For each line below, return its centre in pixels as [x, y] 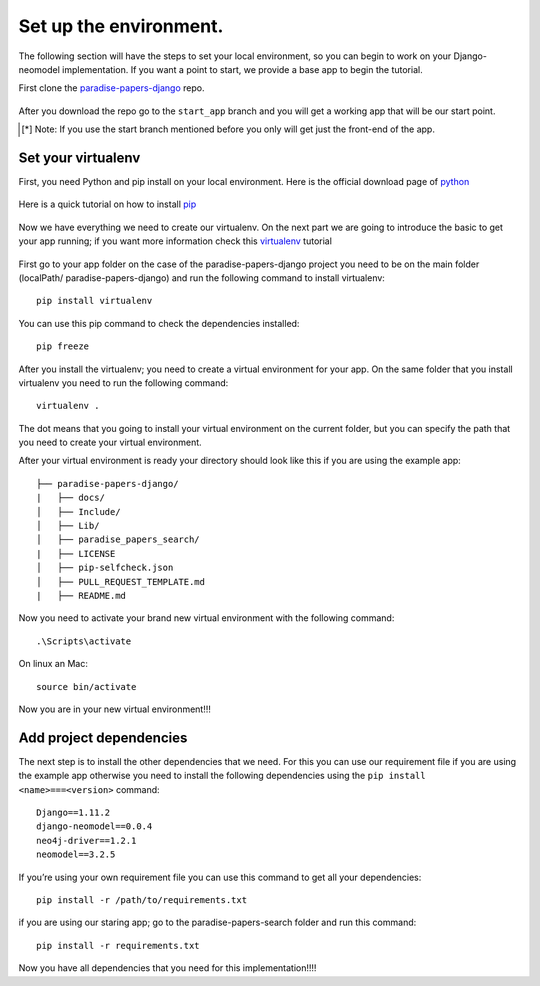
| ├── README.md [81, 595]
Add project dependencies [103, 737]
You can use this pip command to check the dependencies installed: [159, 323]
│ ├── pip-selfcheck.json [105, 568]
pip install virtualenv [94, 301]
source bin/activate [86, 686]
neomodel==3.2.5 [76, 854]
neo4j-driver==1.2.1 [86, 840]
